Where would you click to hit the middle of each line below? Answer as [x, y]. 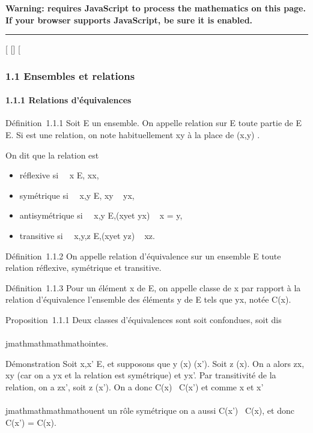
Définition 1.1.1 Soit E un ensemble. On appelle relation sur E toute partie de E [154, 123]
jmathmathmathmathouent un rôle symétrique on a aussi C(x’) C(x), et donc [150, 410]
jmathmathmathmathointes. [57, 343]
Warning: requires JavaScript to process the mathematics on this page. [156, 8]
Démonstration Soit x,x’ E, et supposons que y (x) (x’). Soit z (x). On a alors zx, [155, 363]
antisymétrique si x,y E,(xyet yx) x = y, [101, 215]
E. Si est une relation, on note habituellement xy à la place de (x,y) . [133, 135]
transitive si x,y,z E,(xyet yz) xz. [87, 235]
